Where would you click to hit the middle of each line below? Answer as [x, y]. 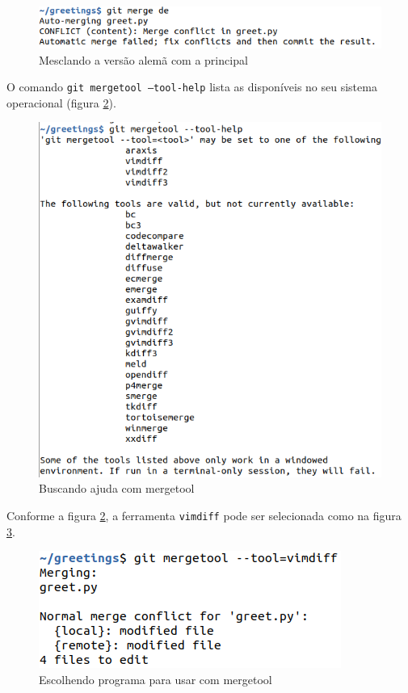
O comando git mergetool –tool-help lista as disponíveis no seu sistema [192, 87]
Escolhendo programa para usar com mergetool [156, 679]
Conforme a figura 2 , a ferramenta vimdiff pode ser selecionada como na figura [204, 516]
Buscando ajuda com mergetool [117, 488]
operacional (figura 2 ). [61, 102]
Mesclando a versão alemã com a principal [143, 59]
